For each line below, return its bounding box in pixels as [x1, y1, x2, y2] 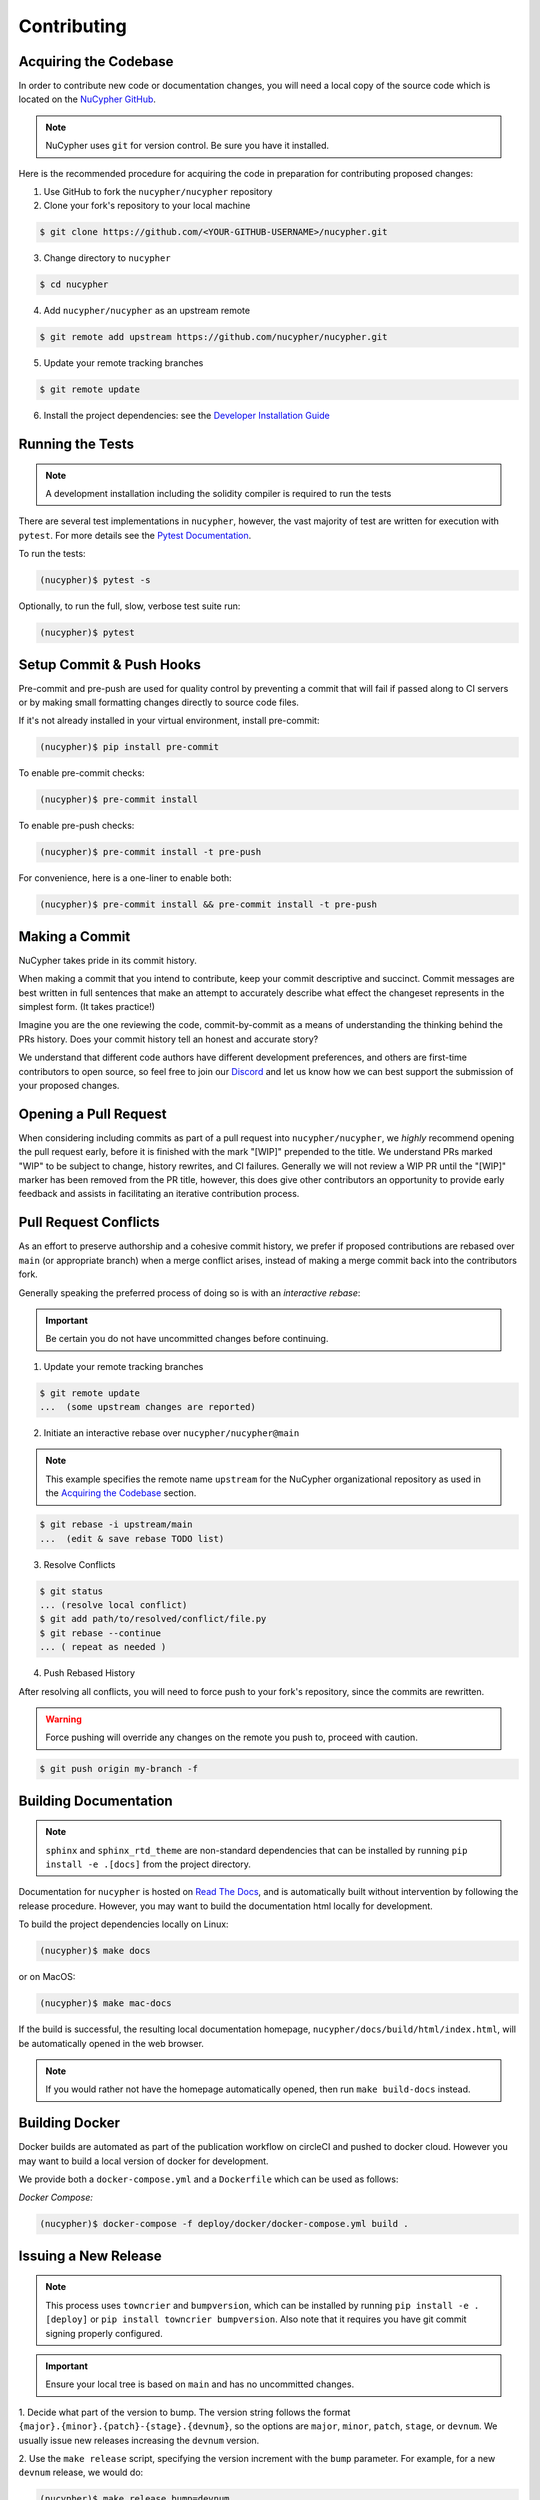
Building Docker [18, 2115, 120, 2132]
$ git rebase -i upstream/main [39, 1519, 194, 1530]
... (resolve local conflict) [39, 1599, 188, 1610]
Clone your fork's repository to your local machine [43, 200, 251, 212]
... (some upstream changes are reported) [39, 1401, 257, 1413]
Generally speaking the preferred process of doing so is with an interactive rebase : [18, 1286, 361, 1299]
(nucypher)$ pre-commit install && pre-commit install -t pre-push [39, 899, 378, 910]
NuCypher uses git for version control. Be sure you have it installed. [45, 140, 330, 152]
